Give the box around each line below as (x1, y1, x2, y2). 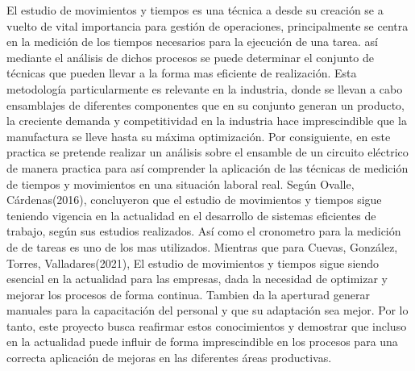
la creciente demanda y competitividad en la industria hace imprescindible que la (6, 112, 407, 129)
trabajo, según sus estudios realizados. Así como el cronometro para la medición (6, 223, 401, 240)
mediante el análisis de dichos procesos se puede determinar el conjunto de (6, 48, 374, 65)
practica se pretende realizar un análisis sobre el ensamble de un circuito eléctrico (6, 144, 409, 160)
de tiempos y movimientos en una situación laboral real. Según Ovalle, (6, 175, 355, 192)
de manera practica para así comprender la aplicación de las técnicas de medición (6, 159, 409, 176)
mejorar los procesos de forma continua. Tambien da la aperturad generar (6, 286, 370, 302)
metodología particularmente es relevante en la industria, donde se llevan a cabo (6, 80, 403, 97)
